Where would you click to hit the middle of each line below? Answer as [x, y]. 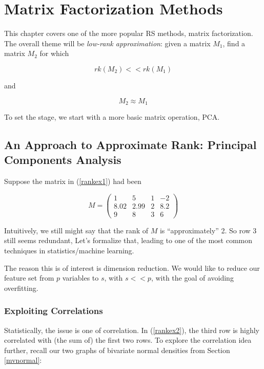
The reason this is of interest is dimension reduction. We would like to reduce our [132, 267]
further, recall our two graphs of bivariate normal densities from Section [117, 350]
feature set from [29, 278]
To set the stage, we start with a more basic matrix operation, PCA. [112, 116]
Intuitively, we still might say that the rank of [76, 230]
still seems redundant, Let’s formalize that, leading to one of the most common [128, 240]
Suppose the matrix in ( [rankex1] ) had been [73, 181]
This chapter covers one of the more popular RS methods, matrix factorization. [129, 33]
